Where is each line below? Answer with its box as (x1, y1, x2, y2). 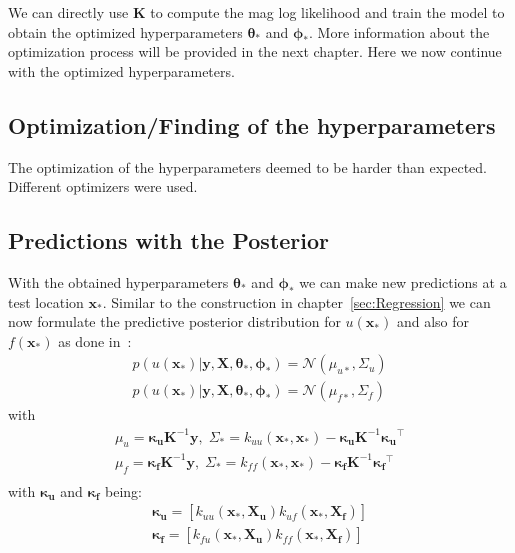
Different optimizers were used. (8, 176, 198, 197)
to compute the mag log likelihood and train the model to (150, 2, 505, 22)
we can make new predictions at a (299, 271, 507, 292)
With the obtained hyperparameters (8, 271, 229, 292)
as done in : (58, 330, 132, 351)
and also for (396, 311, 470, 332)
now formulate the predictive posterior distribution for (8, 311, 341, 332)
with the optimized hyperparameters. (8, 60, 235, 81)
